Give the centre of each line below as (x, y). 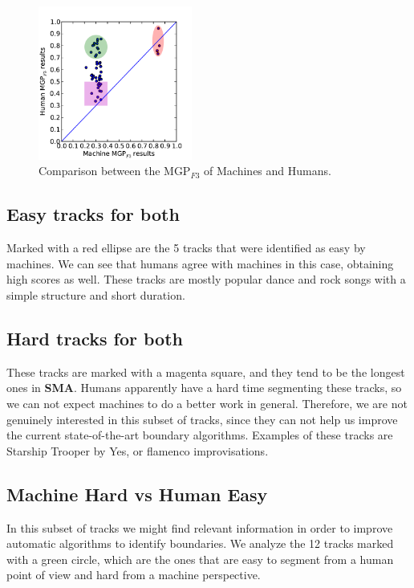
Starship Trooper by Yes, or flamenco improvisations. (138, 450)
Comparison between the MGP (115, 171)
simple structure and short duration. (96, 294)
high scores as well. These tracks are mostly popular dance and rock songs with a (206, 279)
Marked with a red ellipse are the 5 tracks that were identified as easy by (186, 248)
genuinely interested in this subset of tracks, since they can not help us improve (202, 419)
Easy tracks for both (93, 214)
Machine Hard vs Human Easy (137, 494)
